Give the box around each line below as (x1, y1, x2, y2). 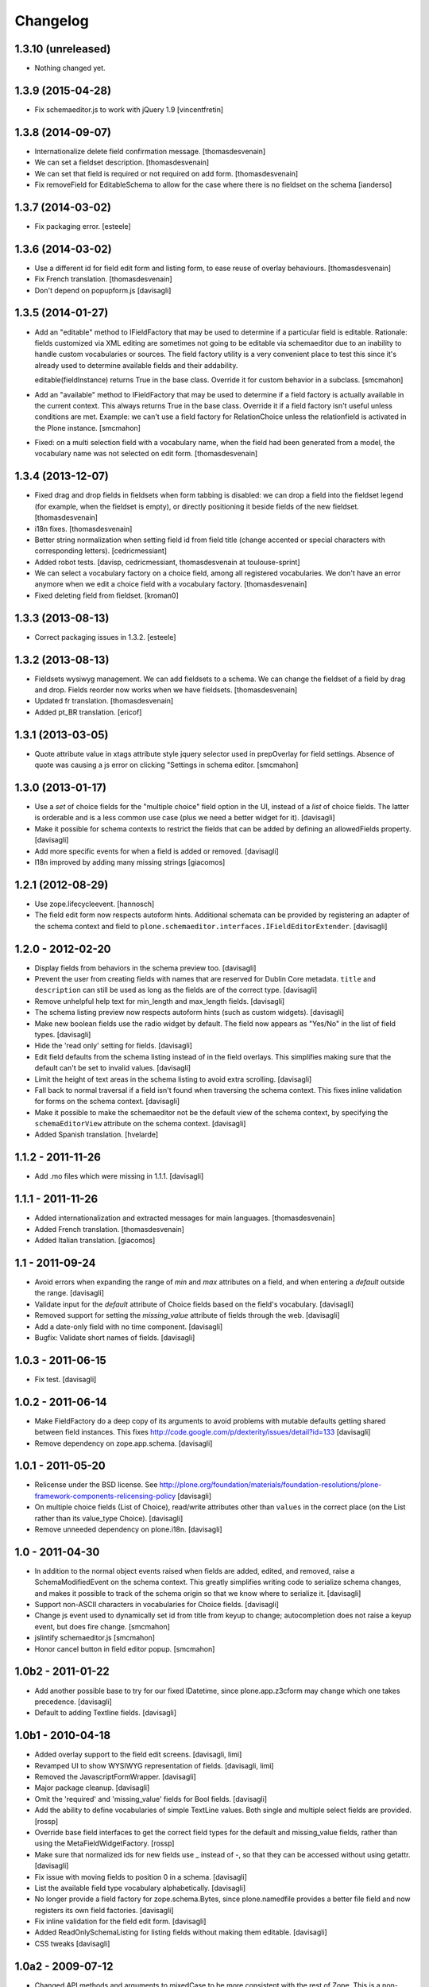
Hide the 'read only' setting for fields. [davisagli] (34, 1041, 192, 1051)
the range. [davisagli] (34, 1288, 105, 1298)
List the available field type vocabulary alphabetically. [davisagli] (34, 1883, 246, 1892)
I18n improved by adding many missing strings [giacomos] (34, 858, 226, 867)
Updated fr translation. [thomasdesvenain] (34, 696, 174, 706)
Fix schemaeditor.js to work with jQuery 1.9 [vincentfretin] (34, 104, 224, 114)
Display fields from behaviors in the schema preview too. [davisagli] (34, 963, 257, 973)
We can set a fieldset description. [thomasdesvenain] (34, 157, 210, 167)
